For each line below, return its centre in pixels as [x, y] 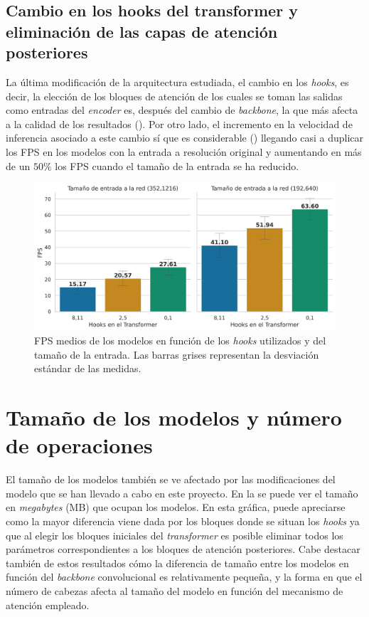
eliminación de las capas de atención [142, 31]
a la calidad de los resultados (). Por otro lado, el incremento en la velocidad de [179, 123]
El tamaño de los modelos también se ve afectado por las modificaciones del [171, 479]
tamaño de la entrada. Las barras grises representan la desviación [177, 354]
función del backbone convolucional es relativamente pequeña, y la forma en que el [184, 577]
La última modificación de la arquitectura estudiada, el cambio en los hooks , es [177, 81]
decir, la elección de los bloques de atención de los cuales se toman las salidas [174, 96]
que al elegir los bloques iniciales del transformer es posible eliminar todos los [175, 535]
